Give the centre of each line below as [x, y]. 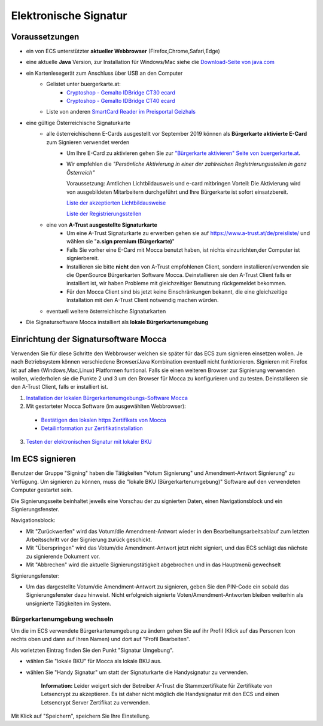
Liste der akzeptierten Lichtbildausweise [116, 203]
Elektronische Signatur [69, 16]
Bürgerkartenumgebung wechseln [62, 619]
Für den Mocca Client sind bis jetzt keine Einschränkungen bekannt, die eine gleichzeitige [177, 292]
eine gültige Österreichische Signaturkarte [78, 123]
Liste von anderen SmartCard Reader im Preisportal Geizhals [121, 112]
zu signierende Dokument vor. [63, 556]
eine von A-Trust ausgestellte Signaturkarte [102, 225]
